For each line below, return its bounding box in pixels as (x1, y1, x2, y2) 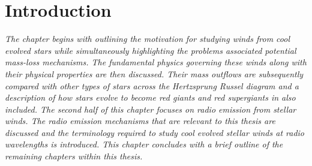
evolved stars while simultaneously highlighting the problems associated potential (5, 44, 296, 56)
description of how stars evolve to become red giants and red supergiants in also (5, 91, 296, 104)
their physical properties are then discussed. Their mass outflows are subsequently (5, 67, 304, 80)
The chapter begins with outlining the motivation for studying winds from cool (5, 32, 290, 45)
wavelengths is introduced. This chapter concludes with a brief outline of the (5, 138, 283, 150)
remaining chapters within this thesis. (5, 150, 143, 162)
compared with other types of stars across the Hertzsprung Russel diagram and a (5, 79, 299, 92)
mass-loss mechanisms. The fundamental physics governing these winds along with (5, 56, 307, 68)
